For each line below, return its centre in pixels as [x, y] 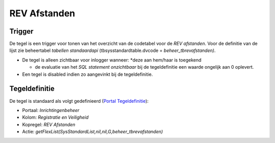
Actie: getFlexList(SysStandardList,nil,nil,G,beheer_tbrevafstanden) [92, 132]
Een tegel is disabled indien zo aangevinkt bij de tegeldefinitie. [87, 74]
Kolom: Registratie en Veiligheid [56, 118]
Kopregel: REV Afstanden [49, 124]
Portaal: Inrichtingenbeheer [51, 110]
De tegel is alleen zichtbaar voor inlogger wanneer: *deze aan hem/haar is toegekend [112, 60]
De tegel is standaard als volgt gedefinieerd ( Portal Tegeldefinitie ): [79, 101]
